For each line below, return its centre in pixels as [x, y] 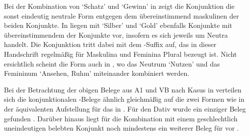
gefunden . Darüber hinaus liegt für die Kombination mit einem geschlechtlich [121, 118]
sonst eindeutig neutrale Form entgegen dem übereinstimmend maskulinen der [122, 15]
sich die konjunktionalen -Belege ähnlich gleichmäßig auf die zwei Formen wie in [124, 99]
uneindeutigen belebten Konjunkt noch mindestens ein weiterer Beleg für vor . [122, 128]
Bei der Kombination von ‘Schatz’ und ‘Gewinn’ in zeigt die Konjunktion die [119, 6]
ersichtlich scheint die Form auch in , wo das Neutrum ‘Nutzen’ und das [112, 63]
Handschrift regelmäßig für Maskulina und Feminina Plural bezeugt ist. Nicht [121, 54]
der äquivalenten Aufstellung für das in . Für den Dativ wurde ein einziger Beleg [125, 108]
